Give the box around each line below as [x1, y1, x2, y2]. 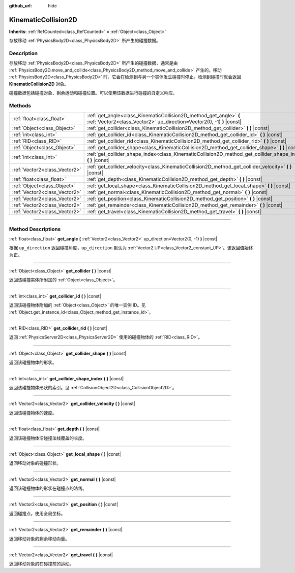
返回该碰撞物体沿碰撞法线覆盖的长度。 [9, 435, 87, 441]
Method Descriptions [9, 226, 61, 233]
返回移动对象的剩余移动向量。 [9, 536, 70, 541]
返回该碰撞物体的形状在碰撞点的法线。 [9, 485, 87, 491]
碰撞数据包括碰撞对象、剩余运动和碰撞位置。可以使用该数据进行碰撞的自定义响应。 [9, 90, 177, 96]
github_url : [9, 3, 32, 8]
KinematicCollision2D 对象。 [9, 81, 69, 87]
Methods [9, 102, 31, 109]
